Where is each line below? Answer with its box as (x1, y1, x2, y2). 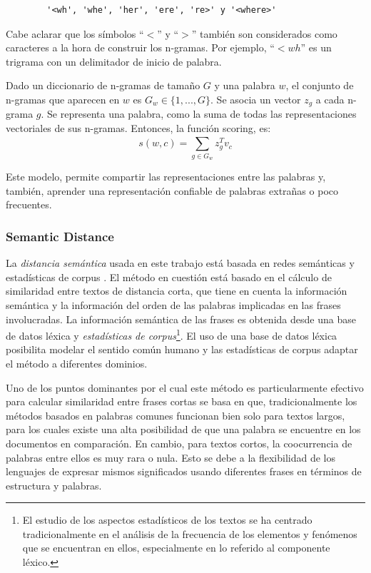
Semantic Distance (6, 227, 114, 245)
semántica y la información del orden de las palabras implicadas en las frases (6, 297, 341, 312)
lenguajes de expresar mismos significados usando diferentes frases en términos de (6, 464, 362, 479)
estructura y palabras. (6, 477, 102, 492)
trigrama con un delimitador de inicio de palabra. (6, 54, 222, 69)
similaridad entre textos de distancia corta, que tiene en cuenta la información (6, 283, 347, 298)
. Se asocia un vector (210, 91, 301, 106)
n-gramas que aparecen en (6, 91, 120, 106)
